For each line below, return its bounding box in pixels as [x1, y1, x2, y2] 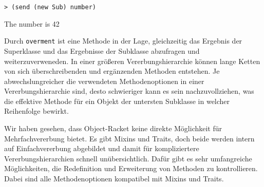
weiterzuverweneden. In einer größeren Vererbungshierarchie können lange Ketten [4, 55, 260, 66]
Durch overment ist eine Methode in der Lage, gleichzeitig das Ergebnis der [4, 35, 242, 46]
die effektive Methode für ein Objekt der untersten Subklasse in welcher [4, 95, 230, 106]
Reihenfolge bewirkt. [4, 106, 69, 116]
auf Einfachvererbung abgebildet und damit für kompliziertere [4, 143, 199, 154]
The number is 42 [4, 18, 60, 29]
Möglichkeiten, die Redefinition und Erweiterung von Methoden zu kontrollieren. [4, 163, 258, 174]
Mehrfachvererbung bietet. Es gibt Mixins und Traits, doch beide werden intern [4, 133, 255, 143]
